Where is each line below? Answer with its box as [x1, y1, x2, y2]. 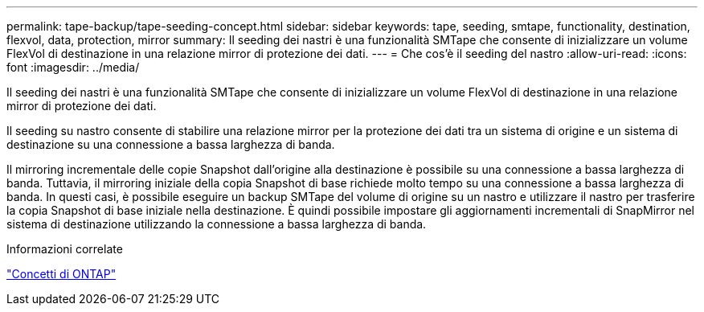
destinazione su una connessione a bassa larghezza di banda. [6, 138, 335, 151]
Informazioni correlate [6, 242, 123, 256]
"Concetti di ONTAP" [6, 267, 117, 281]
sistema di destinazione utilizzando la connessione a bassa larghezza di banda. [6, 217, 427, 231]
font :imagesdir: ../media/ [6, 60, 140, 74]
